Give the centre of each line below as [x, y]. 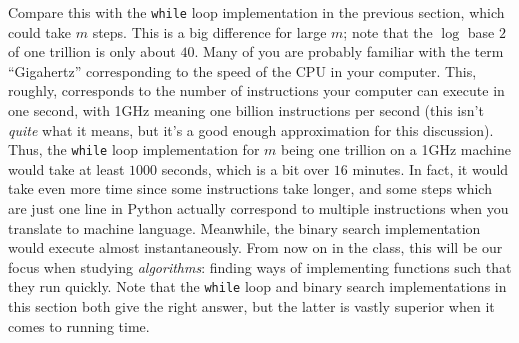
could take [39, 31]
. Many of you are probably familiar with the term [349, 51]
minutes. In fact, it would [430, 168]
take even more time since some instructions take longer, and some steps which [250, 188]
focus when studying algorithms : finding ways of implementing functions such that [260, 266]
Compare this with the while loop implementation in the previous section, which [256, 12]
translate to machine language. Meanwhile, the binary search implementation [244, 227]
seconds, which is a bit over [245, 168]
